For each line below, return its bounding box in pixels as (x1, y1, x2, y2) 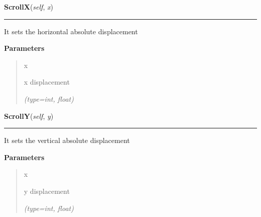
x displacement (24, 77, 70, 87)
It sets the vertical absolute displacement (4, 135, 130, 146)
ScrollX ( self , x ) (4, 2, 53, 12)
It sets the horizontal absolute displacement (4, 26, 138, 36)
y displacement (24, 185, 70, 196)
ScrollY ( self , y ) (4, 110, 54, 121)
